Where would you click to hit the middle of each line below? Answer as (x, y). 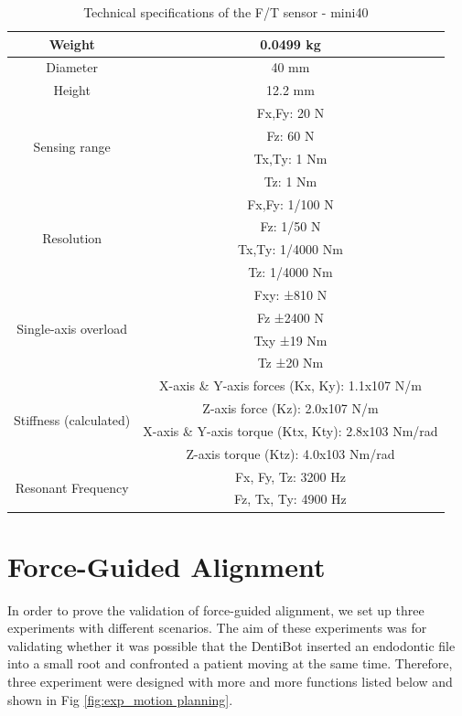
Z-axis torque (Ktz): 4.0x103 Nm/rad (290, 453)
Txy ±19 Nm (290, 340)
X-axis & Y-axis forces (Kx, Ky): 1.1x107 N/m (290, 385)
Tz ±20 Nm (290, 363)
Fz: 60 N (290, 135)
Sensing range (72, 147)
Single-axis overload (72, 329)
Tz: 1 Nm (290, 181)
